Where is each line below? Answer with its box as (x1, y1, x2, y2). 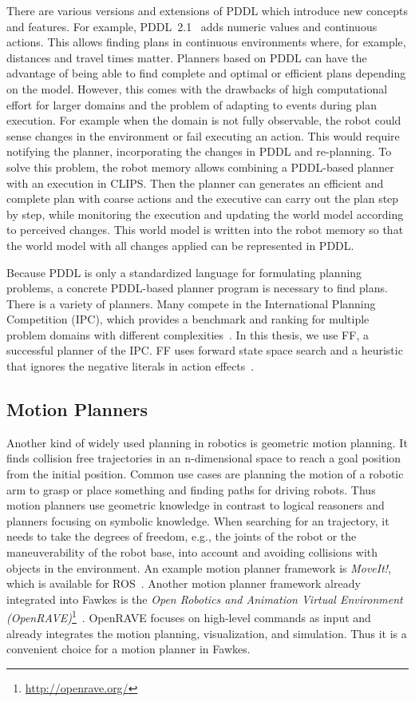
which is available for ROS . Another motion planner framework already (6, 575, 361, 592)
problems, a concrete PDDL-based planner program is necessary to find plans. (6, 280, 388, 296)
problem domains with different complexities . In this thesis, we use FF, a (6, 326, 369, 343)
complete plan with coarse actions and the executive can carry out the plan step (6, 190, 399, 207)
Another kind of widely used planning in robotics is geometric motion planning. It (6, 434, 408, 450)
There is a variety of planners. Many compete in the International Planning (6, 295, 376, 311)
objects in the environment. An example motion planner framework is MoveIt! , (6, 559, 392, 576)
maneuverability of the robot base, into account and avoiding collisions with (6, 544, 378, 561)
